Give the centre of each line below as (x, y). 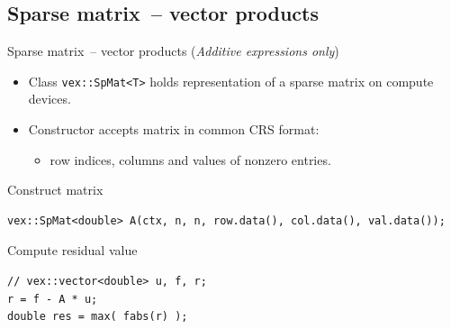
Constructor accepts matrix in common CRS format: (174, 129)
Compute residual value (72, 250)
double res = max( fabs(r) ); (98, 317)
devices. (50, 99)
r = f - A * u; (53, 299)
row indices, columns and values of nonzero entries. (190, 159)
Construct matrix (55, 190)
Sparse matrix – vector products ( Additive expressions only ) (173, 51)
